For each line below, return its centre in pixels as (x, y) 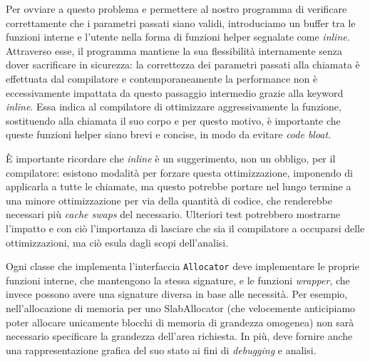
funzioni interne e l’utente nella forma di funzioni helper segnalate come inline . (178, 37)
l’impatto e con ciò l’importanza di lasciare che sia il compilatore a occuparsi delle (185, 228)
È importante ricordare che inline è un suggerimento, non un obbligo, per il (171, 158)
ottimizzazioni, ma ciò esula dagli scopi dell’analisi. (117, 242)
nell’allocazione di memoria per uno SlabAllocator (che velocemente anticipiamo (181, 307)
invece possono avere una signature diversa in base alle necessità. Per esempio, (177, 294)
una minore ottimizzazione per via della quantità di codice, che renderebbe (169, 200)
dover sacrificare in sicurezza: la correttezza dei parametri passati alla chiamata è (183, 64)
